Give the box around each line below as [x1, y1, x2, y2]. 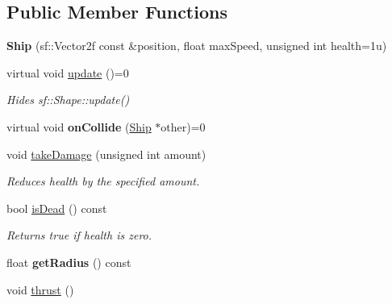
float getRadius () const [6, 253, 131, 270]
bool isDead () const [6, 199, 107, 216]
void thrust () [6, 281, 74, 298]
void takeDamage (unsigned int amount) [6, 145, 206, 162]
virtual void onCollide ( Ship [6, 118, 152, 135]
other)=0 [161, 118, 206, 135]
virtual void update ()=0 [6, 64, 129, 81]
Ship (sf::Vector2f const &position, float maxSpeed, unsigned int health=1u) [6, 37, 387, 54]
